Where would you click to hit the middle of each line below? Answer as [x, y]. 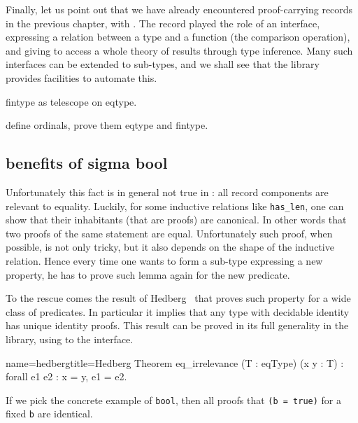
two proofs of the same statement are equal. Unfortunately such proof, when [169, 233]
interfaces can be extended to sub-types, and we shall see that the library [163, 64]
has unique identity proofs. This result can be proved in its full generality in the [177, 325]
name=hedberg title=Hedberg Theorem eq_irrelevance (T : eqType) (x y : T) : [175, 362]
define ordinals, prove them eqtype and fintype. [107, 125]
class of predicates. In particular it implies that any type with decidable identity [178, 311]
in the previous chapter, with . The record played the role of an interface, [163, 23]
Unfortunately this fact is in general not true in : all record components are [167, 192]
